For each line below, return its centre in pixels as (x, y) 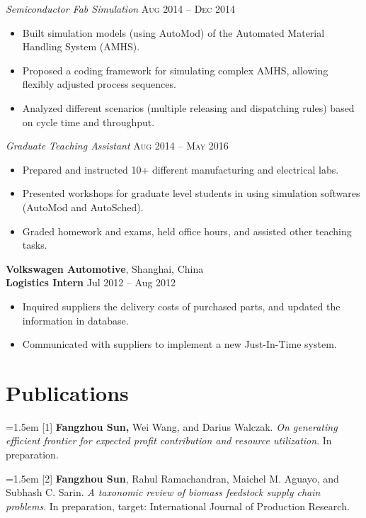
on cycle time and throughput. (88, 122)
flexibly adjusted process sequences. (99, 84)
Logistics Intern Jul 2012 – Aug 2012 (91, 282)
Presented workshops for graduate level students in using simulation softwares (191, 193)
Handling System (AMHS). (81, 46)
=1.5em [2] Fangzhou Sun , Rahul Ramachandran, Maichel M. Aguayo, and (172, 478)
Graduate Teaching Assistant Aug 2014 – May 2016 (117, 146)
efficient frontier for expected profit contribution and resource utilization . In (169, 440)
